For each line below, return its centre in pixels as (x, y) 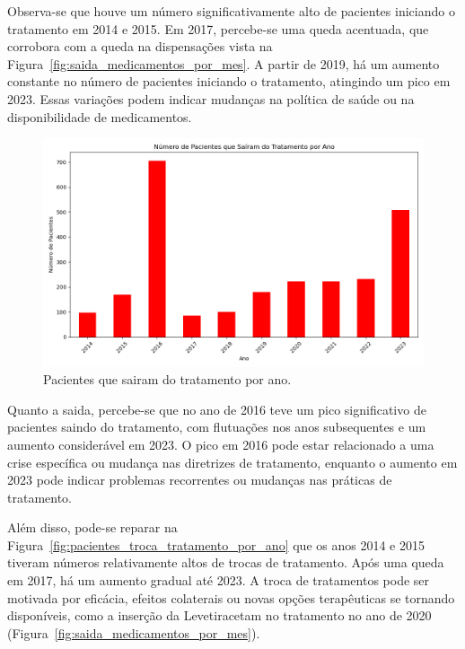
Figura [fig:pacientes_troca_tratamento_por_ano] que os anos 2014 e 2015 (216, 544)
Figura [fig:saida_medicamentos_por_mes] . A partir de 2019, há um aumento (224, 63)
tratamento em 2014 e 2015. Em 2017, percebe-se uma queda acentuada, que (218, 28)
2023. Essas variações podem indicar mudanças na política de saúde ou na (211, 98)
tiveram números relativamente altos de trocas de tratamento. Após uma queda (226, 562)
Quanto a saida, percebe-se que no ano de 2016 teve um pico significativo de (217, 409)
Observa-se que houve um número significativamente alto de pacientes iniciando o (231, 11)
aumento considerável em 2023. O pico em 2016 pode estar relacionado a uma (221, 444)
